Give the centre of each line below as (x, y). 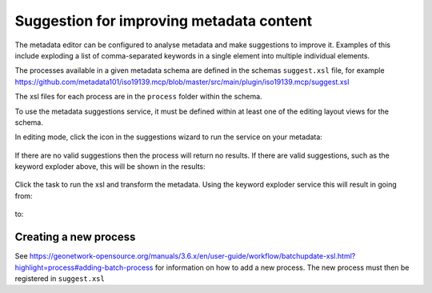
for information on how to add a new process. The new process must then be (282, 267)
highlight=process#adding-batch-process (84, 267)
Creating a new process (75, 237)
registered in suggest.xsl (60, 278)
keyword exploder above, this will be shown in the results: (110, 167)
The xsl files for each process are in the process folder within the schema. (139, 97)
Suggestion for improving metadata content (164, 21)
